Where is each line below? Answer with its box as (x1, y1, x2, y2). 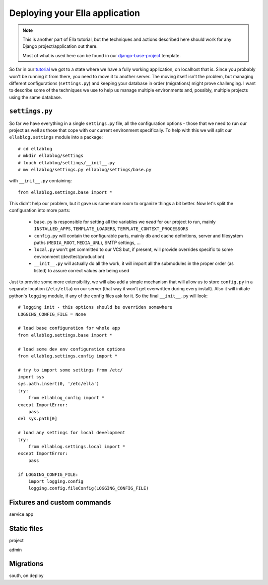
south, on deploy (9, 573, 44, 579)
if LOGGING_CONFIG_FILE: (18, 471, 78, 477)
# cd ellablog (18, 146, 52, 151)
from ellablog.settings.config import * (18, 353, 118, 358)
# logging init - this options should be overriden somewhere (18, 304, 173, 310)
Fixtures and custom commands (9, 498, 111, 507)
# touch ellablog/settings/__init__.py (18, 160, 115, 165)
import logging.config (28, 478, 84, 484)
